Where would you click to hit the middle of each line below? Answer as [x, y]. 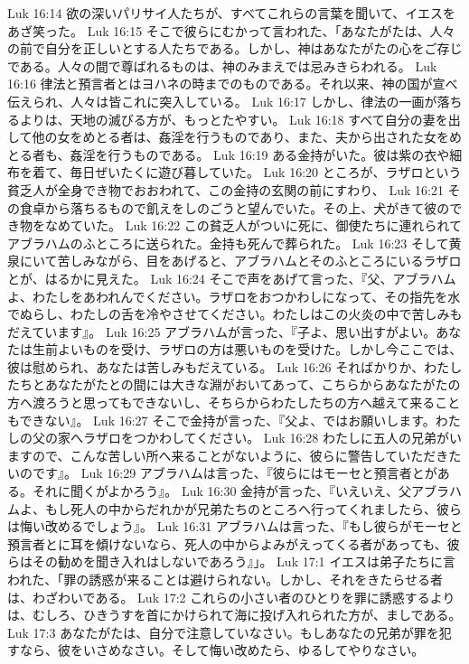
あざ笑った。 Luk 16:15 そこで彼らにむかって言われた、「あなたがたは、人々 [231, 30]
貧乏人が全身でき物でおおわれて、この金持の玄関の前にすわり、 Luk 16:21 [225, 189]
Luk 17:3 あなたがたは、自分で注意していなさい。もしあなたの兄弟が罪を [223, 632]
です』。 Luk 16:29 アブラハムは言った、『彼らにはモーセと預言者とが [234, 473]
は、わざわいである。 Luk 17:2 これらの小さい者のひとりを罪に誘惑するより [231, 597]
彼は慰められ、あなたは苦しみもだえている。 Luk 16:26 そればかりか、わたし [235, 366]
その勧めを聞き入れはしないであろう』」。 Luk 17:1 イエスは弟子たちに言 [244, 561]
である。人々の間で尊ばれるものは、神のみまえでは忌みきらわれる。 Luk [222, 65]
